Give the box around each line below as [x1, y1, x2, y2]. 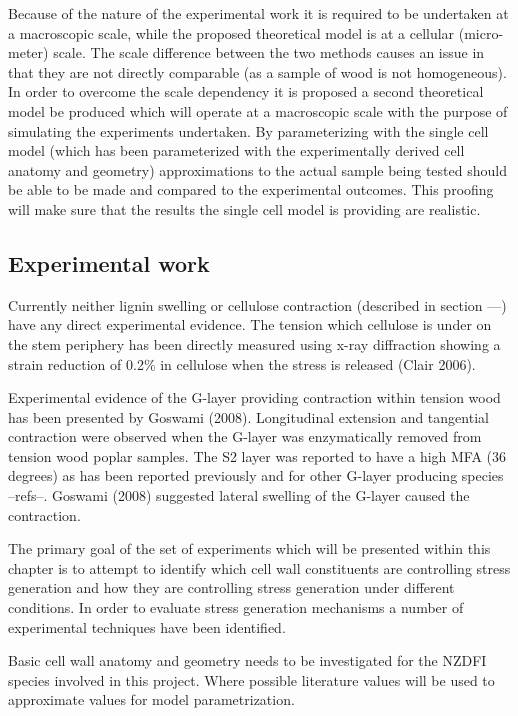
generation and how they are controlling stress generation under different [8, 577, 455, 598]
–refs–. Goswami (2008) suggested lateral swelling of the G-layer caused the [8, 485, 470, 506]
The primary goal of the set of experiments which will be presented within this [8, 538, 491, 559]
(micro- [458, 22, 504, 43]
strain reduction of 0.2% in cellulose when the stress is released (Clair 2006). [8, 353, 476, 374]
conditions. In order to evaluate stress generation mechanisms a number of [8, 597, 464, 618]
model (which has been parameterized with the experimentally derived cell [8, 140, 465, 161]
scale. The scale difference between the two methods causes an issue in [53, 42, 485, 63]
